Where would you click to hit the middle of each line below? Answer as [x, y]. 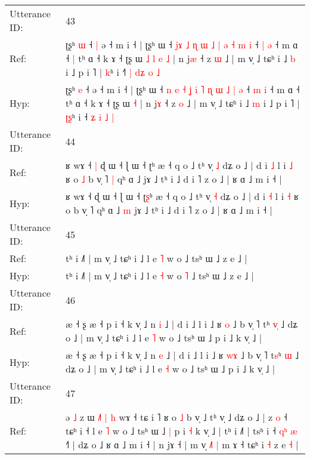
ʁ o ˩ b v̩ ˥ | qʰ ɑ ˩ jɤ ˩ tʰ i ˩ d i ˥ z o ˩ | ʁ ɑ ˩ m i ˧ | [174, 179]
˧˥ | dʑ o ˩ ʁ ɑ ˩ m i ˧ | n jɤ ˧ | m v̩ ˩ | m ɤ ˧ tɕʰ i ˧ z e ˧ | [182, 444]
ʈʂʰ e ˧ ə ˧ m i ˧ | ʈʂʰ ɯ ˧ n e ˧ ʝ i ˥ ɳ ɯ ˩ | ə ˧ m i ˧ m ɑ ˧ [183, 89]
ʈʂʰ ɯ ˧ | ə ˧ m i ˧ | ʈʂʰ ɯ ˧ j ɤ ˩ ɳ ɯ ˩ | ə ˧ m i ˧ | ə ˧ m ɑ [182, 44]
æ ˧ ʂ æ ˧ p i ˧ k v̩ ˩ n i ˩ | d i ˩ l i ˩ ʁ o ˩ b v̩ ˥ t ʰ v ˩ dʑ [182, 324]
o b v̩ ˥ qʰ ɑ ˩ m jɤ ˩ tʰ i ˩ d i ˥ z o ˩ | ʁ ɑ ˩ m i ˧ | [169, 210]
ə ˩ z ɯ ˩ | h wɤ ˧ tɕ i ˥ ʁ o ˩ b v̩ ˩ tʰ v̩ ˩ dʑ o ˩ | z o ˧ [176, 417]
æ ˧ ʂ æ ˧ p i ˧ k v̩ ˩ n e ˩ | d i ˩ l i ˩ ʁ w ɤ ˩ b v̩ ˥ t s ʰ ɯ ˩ [182, 355]
